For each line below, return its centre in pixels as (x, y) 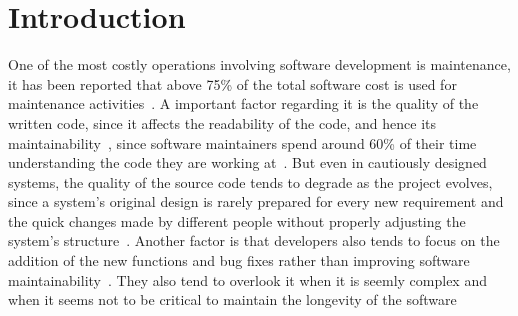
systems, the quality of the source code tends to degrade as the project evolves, (250, 181)
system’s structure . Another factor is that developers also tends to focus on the (254, 240)
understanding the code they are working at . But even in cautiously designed (247, 162)
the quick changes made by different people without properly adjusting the (237, 220)
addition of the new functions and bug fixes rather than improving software (239, 260)
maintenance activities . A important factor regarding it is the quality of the (243, 103)
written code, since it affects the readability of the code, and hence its (222, 122)
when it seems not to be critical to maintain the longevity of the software (232, 299)
